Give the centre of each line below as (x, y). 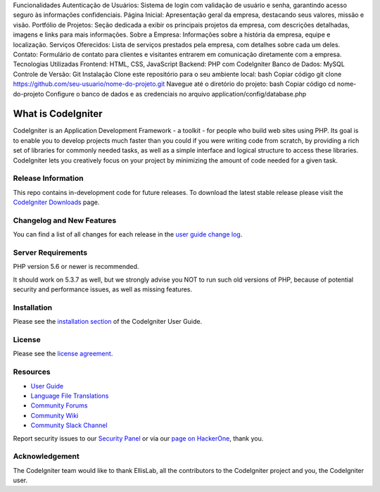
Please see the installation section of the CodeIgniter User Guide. (108, 322)
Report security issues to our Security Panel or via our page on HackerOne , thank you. (138, 438)
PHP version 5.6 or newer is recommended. (76, 267)
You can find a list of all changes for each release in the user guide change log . (128, 234)
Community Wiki (55, 415)
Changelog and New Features (65, 220)
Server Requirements (50, 253)
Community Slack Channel (69, 425)
